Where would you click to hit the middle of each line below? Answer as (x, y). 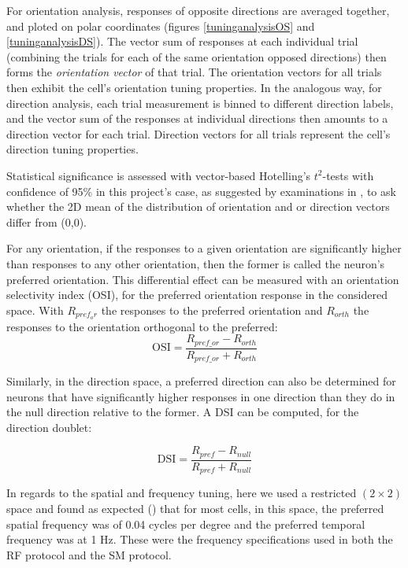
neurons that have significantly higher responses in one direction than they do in (201, 396)
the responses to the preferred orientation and (212, 310)
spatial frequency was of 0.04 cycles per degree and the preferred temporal (186, 524)
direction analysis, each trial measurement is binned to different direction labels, (200, 103)
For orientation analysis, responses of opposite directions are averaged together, (198, 10)
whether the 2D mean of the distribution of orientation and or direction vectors (198, 207)
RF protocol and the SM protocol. (89, 554)
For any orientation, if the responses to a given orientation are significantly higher (204, 248)
